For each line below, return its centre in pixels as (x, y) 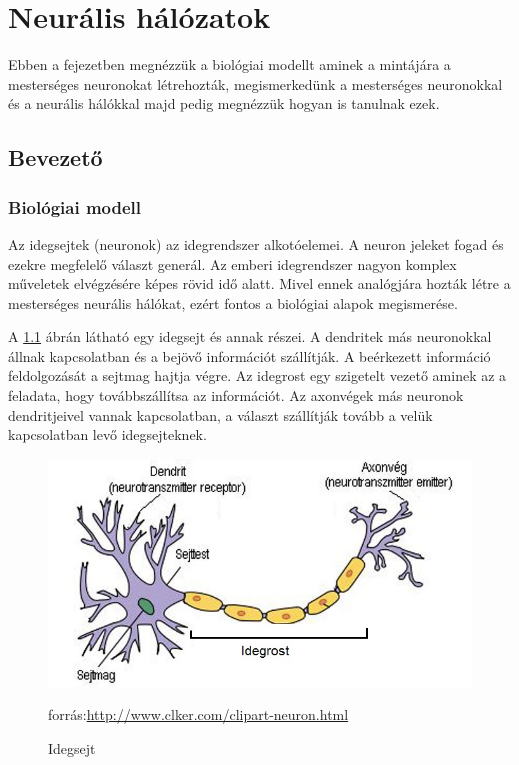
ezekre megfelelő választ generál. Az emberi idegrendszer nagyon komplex (232, 263)
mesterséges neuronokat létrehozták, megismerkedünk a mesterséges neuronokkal (255, 83)
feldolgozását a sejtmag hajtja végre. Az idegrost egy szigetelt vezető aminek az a (257, 375)
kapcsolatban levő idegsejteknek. (107, 434)
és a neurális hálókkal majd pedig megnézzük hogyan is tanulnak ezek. (224, 103)
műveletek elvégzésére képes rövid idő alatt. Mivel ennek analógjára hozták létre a (259, 283)
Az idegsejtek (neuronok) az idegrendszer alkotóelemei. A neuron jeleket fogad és (256, 243)
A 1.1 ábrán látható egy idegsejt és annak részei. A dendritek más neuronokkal (250, 336)
